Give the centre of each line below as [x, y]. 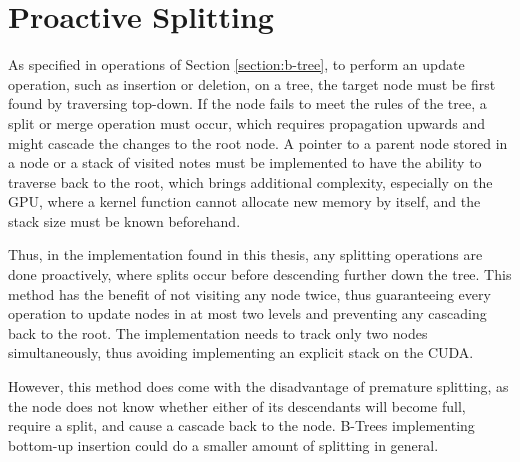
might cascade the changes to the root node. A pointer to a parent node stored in [258, 142]
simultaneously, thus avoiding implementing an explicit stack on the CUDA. [241, 352]
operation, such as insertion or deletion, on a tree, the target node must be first [252, 83]
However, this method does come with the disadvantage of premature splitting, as [258, 386]
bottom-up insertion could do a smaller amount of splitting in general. [223, 444]
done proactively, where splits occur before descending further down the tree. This [260, 274]
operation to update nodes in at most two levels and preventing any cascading [247, 313]
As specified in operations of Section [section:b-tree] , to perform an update [236, 64]
